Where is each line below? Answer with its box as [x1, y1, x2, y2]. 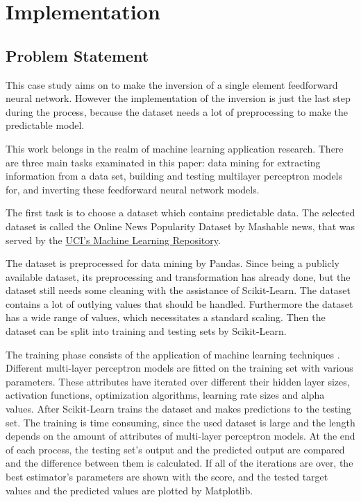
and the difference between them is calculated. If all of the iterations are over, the [6, 456, 353, 470]
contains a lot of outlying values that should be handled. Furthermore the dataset [6, 296, 353, 311]
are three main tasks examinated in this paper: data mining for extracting [6, 155, 321, 169]
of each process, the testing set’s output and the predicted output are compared [6, 442, 345, 456]
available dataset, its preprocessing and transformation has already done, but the [6, 269, 351, 284]
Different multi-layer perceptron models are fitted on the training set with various [6, 361, 353, 375]
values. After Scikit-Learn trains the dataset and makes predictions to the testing [6, 401, 351, 416]
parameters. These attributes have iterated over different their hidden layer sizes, [6, 374, 350, 388]
